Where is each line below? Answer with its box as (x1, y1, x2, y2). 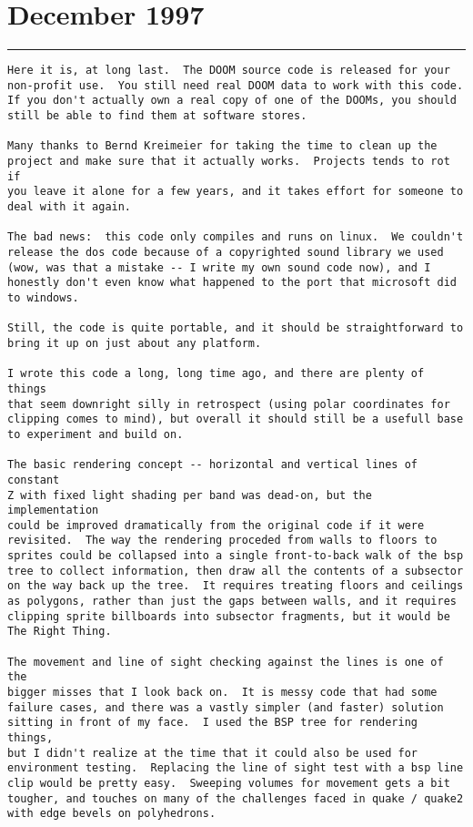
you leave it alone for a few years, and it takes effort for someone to (7, 185, 464, 199)
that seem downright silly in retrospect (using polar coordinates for (7, 397, 450, 411)
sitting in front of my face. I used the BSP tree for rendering (7, 716, 418, 730)
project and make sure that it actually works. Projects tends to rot (7, 155, 450, 168)
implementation (7, 504, 99, 517)
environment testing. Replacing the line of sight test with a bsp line (7, 761, 464, 775)
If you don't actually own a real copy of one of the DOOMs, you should (7, 94, 457, 107)
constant (7, 473, 60, 486)
